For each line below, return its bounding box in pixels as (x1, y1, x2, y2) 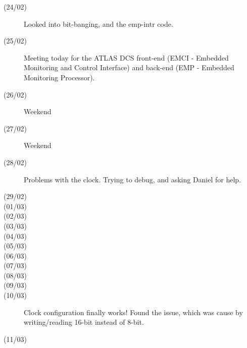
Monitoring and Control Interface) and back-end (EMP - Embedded (24, 62, 234, 73)
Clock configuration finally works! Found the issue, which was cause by (24, 307, 243, 317)
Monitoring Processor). (24, 72, 95, 82)
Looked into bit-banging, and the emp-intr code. (24, 18, 173, 29)
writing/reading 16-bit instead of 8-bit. (24, 317, 144, 327)
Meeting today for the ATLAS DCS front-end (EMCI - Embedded (24, 52, 229, 63)
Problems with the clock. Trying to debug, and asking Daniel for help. (24, 174, 241, 184)
